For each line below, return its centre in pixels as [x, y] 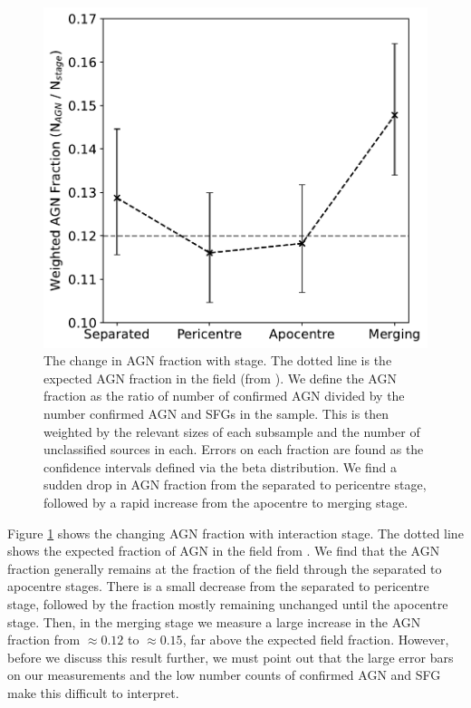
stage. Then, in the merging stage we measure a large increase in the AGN [214, 621]
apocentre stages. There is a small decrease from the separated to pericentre [218, 586]
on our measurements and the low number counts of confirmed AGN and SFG [224, 675]
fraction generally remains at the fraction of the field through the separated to [225, 568]
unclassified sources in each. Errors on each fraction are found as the [234, 449]
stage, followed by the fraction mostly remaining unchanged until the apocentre [228, 603]
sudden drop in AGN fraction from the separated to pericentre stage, [235, 485]
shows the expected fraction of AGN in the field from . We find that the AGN [224, 551]
